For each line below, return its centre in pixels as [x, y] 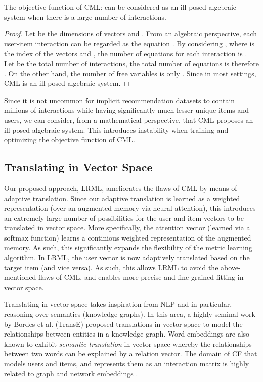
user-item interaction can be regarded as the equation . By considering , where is [129, 43]
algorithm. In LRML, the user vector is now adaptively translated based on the [127, 257]
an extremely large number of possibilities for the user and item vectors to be [124, 218]
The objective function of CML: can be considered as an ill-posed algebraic [120, 7]
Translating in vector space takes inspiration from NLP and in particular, [118, 304]
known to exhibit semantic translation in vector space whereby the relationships [128, 343]
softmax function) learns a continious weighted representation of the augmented [128, 237]
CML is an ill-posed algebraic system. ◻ [67, 83]
